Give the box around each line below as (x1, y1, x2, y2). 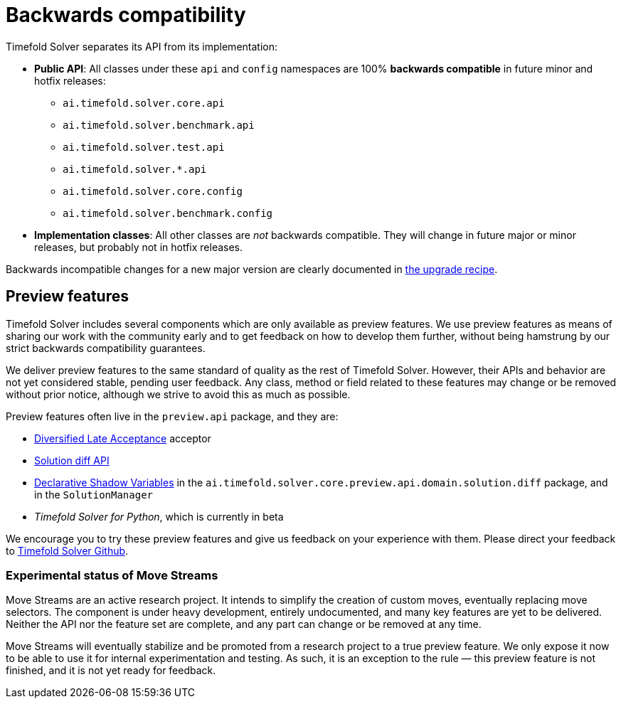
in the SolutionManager (34, 488, 153, 501)
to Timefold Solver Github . (6, 544, 129, 557)
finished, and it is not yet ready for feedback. (6, 664, 216, 677)
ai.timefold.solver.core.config (63, 185, 243, 197)
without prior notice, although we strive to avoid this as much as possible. (6, 388, 351, 400)
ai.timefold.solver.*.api (63, 163, 207, 175)
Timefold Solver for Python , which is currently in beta (34, 510, 284, 523)
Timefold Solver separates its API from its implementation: (6, 40, 277, 53)
